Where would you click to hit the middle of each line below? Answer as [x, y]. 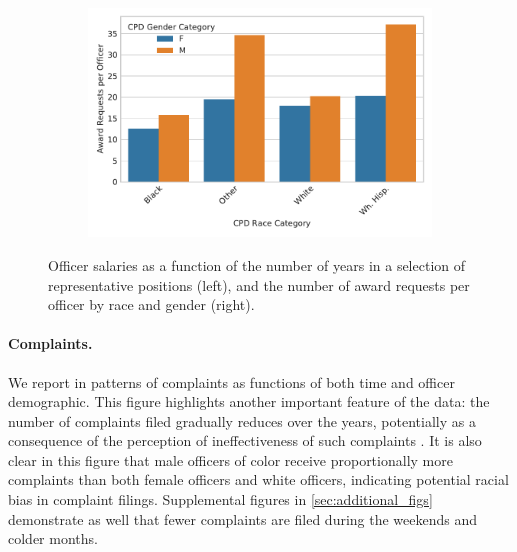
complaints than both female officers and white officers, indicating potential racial [258, 479]
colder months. [53, 538]
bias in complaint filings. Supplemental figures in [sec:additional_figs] [220, 499]
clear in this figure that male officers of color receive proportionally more [230, 459]
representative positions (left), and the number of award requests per [259, 284]
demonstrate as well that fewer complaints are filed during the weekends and [243, 518]
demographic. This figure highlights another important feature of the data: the [249, 401]
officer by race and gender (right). [151, 304]
